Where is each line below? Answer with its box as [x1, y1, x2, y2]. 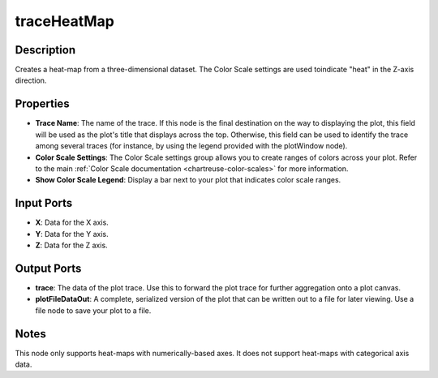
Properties [15, 97, 70, 111]
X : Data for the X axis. [35, 217, 109, 227]
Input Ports [15, 196, 73, 210]
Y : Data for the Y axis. [35, 229, 109, 238]
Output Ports [15, 261, 82, 275]
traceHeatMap [15, 12, 115, 30]
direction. [15, 75, 47, 85]
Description [15, 43, 76, 57]
